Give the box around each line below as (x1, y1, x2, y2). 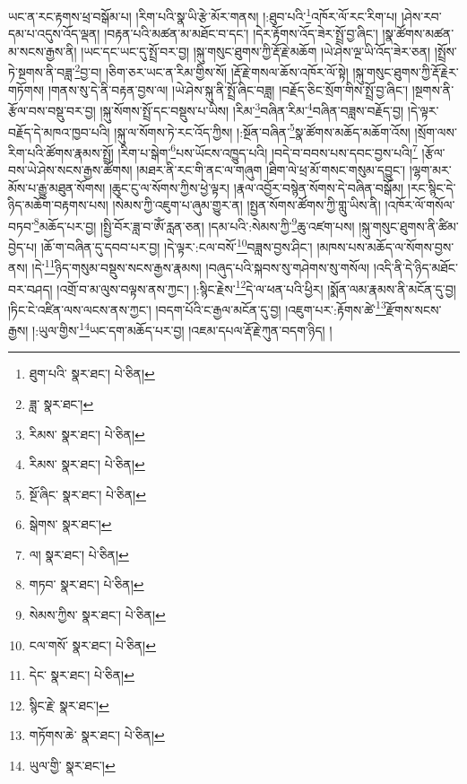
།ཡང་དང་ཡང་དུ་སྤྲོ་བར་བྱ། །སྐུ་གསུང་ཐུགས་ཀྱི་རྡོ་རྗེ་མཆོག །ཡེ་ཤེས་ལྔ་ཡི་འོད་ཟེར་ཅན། (81, 41, 431, 60)
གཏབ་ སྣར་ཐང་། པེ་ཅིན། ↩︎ (29, 575, 144, 594)
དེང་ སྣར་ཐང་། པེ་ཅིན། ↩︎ (29, 666, 134, 684)
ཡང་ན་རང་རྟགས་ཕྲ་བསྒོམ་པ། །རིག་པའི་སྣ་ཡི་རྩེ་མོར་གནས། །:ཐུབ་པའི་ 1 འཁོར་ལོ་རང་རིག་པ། (8, 4, 398, 25)
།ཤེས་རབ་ (401, 6, 442, 25)
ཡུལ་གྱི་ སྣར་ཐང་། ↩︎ (29, 756, 116, 775)
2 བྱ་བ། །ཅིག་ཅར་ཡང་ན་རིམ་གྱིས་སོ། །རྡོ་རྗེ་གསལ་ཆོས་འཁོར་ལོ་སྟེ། (74, 60, 349, 82)
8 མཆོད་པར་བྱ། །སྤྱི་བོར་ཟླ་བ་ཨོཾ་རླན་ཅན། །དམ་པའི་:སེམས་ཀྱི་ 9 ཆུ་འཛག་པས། (33, 213, 355, 235)
